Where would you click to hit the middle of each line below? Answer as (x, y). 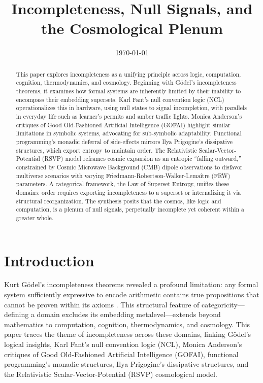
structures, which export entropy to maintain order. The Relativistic (106, 150)
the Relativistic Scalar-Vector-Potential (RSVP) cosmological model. (111, 374)
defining (17, 314)
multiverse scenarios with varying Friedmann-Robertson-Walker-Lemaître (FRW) (123, 175)
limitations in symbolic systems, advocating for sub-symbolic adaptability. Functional (129, 133)
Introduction (49, 260)
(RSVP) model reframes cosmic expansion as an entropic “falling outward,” (142, 159)
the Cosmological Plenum (132, 28)
